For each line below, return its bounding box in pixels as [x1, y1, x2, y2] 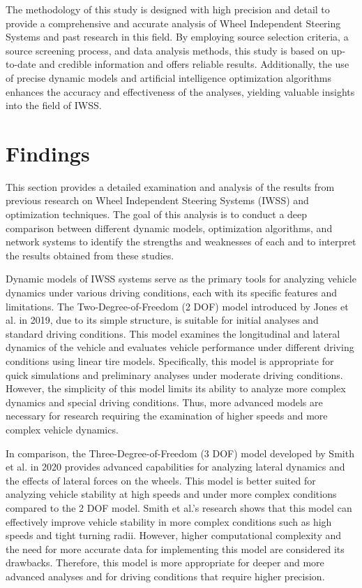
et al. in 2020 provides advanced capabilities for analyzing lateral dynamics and [6, 459, 345, 474]
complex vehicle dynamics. [6, 422, 119, 436]
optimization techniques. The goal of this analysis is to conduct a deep [6, 207, 308, 222]
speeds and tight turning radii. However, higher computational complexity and [6, 528, 342, 543]
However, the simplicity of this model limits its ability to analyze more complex [6, 381, 346, 396]
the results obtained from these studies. [6, 248, 174, 262]
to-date [6, 57, 36, 71]
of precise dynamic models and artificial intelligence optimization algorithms [6, 70, 332, 85]
